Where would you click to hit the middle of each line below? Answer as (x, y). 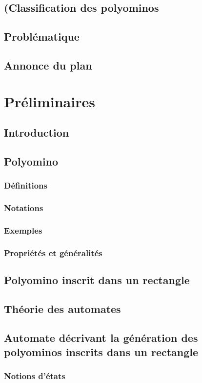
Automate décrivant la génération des (101, 337)
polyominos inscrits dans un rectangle (101, 352)
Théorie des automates (62, 308)
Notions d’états (35, 376)
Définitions (26, 185)
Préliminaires (50, 101)
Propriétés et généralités (53, 252)
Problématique (42, 36)
